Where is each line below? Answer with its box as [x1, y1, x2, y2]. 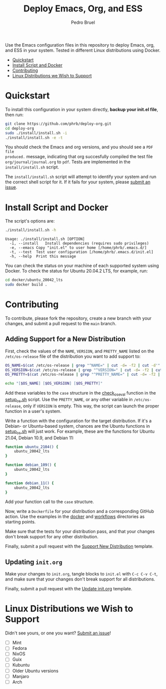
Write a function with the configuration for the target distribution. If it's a [5, 417, 152, 424]
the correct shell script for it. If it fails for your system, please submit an [5, 179, 151, 185]
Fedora [12, 645, 27, 651]
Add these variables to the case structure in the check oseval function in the [5, 390, 156, 397]
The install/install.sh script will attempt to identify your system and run [5, 174, 157, 180]
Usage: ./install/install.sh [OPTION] [5, 236, 85, 242]
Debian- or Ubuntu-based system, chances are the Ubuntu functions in [5, 423, 150, 429]
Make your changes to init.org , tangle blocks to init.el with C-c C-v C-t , [5, 571, 158, 577]
